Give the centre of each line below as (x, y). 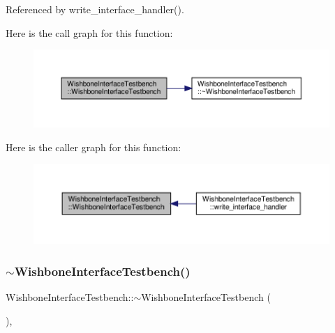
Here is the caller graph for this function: (94, 147)
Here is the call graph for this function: (89, 32)
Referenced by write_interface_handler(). (95, 9)
